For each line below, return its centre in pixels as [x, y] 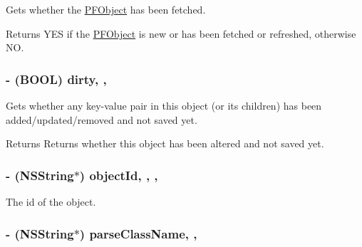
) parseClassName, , [138, 233]
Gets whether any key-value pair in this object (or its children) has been [164, 105]
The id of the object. [51, 201]
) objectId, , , [119, 175]
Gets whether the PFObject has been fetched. [106, 9]
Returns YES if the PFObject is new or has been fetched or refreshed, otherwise [181, 33]
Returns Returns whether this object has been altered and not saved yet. [165, 143]
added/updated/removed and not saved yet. [102, 119]
